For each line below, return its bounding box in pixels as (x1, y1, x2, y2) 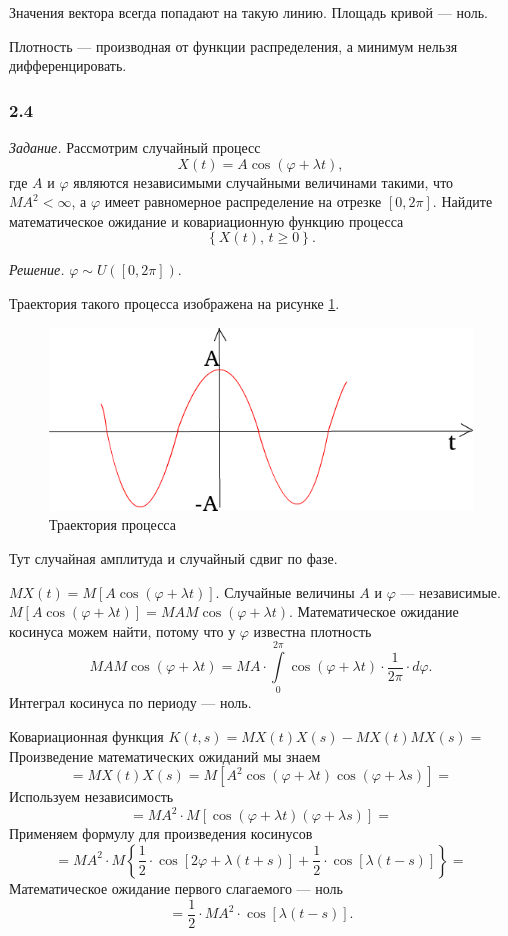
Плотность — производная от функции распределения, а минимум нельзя (9, 35, 458, 56)
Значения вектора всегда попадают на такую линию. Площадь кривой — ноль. (9, 2, 488, 22)
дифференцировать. (9, 55, 127, 76)
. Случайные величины (215, 581, 355, 602)
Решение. (9, 259, 65, 280)
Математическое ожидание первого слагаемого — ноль (9, 877, 343, 898)
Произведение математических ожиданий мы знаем (9, 745, 321, 766)
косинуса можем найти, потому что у (9, 620, 236, 641)
